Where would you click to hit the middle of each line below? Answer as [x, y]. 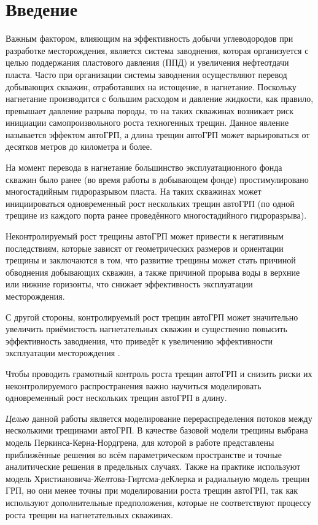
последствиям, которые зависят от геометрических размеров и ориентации [145, 248]
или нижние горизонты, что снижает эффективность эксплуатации [129, 284]
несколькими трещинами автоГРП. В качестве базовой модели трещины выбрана [157, 430]
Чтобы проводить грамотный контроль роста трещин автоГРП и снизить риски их [159, 373]
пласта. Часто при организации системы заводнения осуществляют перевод [146, 74]
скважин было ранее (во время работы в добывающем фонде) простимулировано [157, 179]
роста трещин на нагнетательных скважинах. [90, 514]
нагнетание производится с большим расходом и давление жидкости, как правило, [160, 99]
